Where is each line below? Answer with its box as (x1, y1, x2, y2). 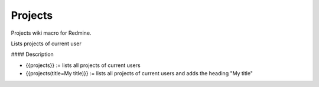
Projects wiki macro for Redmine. (11, 29, 92, 36)
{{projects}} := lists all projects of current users (25, 62, 141, 69)
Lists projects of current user (11, 40, 82, 47)
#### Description (11, 51, 54, 58)
